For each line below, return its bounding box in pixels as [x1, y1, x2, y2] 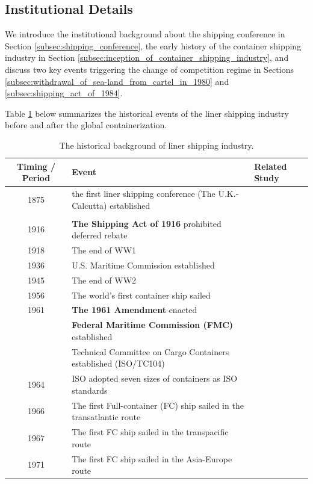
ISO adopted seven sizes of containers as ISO [72, 372, 238, 385]
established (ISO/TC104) [72, 357, 165, 370]
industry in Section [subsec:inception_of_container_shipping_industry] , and [5, 51, 289, 64]
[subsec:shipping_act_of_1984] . [5, 87, 123, 99]
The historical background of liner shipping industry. [59, 138, 254, 151]
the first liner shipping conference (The [72, 187, 215, 199]
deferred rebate [72, 229, 128, 241]
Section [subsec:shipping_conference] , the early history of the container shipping [5, 39, 302, 52]
